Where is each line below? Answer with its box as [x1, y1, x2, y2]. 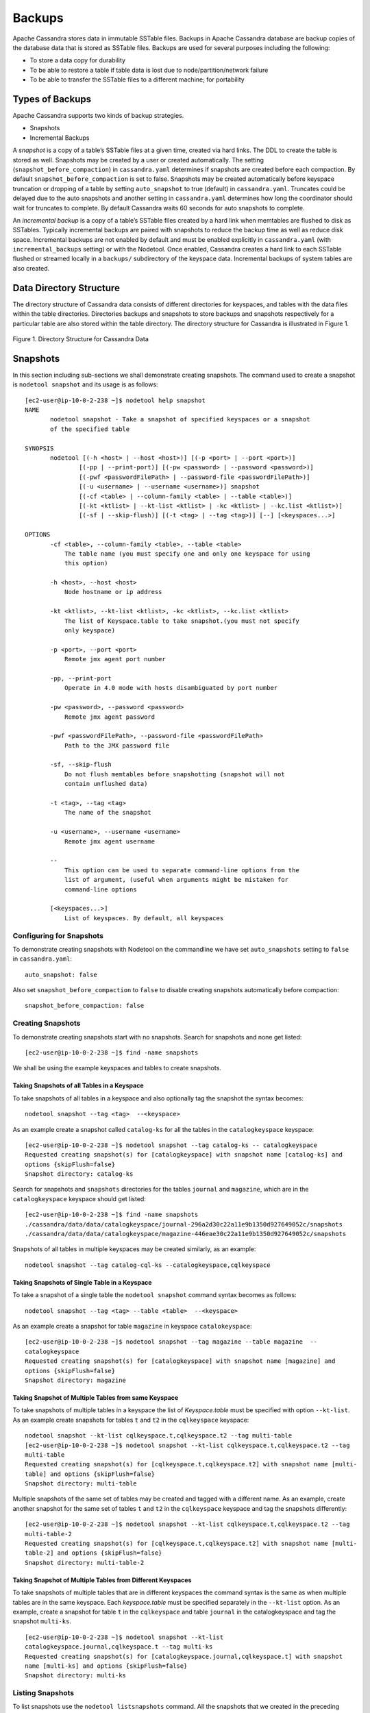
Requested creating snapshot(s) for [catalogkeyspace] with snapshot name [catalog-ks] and [25, 1151, 343, 1159]
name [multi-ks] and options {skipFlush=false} [25, 1662, 188, 1670]
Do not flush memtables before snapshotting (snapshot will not [64, 770, 285, 778]
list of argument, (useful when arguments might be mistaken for [64, 876, 289, 884]
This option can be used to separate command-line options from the [64, 866, 299, 874]
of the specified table [50, 425, 130, 433]
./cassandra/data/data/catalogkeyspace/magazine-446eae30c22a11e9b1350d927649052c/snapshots [25, 1230, 347, 1238]
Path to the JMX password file [64, 741, 170, 750]
